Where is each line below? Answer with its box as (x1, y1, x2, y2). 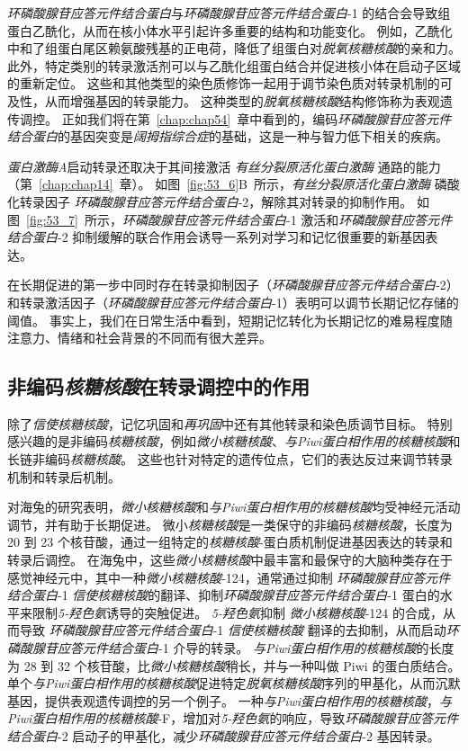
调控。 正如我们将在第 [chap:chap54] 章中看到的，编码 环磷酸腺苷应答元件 (19, 109, 452, 128)
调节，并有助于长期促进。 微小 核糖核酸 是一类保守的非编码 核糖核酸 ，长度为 (7, 514, 453, 533)
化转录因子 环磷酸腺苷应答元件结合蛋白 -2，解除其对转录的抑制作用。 (7, 192, 413, 210)
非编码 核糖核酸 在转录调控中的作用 (7, 372, 310, 400)
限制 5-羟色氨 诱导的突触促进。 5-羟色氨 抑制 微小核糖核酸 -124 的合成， (31, 603, 444, 621)
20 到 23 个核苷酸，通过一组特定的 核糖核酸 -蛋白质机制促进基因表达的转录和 (7, 532, 453, 551)
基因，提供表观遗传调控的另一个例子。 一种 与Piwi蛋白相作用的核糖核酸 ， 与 (7, 691, 453, 710)
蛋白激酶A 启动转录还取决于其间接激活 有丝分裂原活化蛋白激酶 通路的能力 (7, 156, 441, 175)
